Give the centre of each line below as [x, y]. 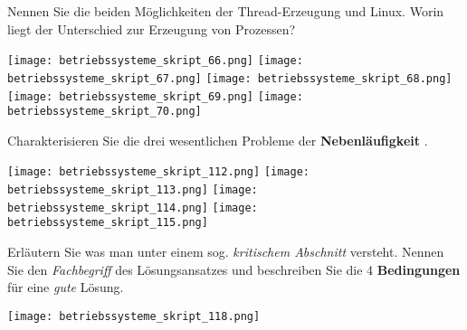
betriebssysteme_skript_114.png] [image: [133, 207]
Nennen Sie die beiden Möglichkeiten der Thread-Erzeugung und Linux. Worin [226, 11]
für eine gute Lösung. [66, 287]
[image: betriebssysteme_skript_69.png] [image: [155, 96]
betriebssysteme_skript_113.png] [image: [133, 190]
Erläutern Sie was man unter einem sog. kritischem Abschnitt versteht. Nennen [226, 252]
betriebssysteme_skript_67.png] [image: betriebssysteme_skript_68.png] [230, 78]
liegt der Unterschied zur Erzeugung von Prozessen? [152, 28]
